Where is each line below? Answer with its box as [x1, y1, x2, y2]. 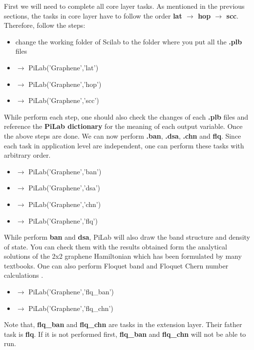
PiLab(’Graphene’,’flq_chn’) [28, 303, 113, 313]
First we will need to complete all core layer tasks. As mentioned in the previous [4, 1, 245, 11]
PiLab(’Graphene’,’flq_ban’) [28, 287, 114, 297]
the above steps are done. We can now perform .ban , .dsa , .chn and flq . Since [4, 130, 241, 141]
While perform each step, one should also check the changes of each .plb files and [4, 111, 249, 122]
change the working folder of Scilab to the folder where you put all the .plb [15, 36, 242, 46]
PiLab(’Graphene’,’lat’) [28, 62, 99, 72]
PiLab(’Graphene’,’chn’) [28, 199, 101, 209]
